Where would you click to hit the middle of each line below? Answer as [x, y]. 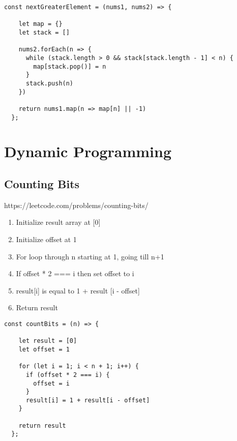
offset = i [51, 383]
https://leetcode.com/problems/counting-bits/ [76, 205]
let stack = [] [44, 32]
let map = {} [40, 24]
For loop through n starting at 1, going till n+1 [90, 256]
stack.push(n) [50, 83]
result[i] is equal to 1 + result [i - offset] [78, 290]
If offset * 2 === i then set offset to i [75, 273]
